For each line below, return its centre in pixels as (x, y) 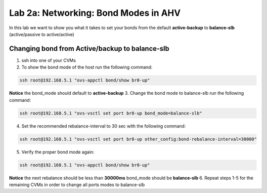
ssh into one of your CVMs (49, 60)
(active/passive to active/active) (42, 34)
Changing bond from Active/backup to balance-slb (89, 49)
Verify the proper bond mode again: (58, 152)
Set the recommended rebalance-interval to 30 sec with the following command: (104, 126)
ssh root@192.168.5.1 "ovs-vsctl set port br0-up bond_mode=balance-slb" (111, 113)
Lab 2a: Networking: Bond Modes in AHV (95, 13)
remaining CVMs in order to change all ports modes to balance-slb (77, 185)
